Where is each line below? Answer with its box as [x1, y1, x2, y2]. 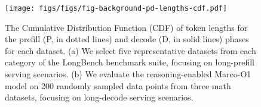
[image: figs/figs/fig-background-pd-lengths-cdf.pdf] [5, 4, 228, 12]
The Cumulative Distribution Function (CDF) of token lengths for [5, 21, 248, 33]
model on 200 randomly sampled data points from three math [5, 79, 231, 92]
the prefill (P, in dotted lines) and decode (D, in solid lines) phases [5, 33, 249, 45]
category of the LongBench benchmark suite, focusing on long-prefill [5, 56, 254, 68]
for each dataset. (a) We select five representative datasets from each [5, 44, 256, 56]
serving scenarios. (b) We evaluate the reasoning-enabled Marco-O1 [5, 68, 251, 80]
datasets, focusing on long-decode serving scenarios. [5, 91, 194, 103]
